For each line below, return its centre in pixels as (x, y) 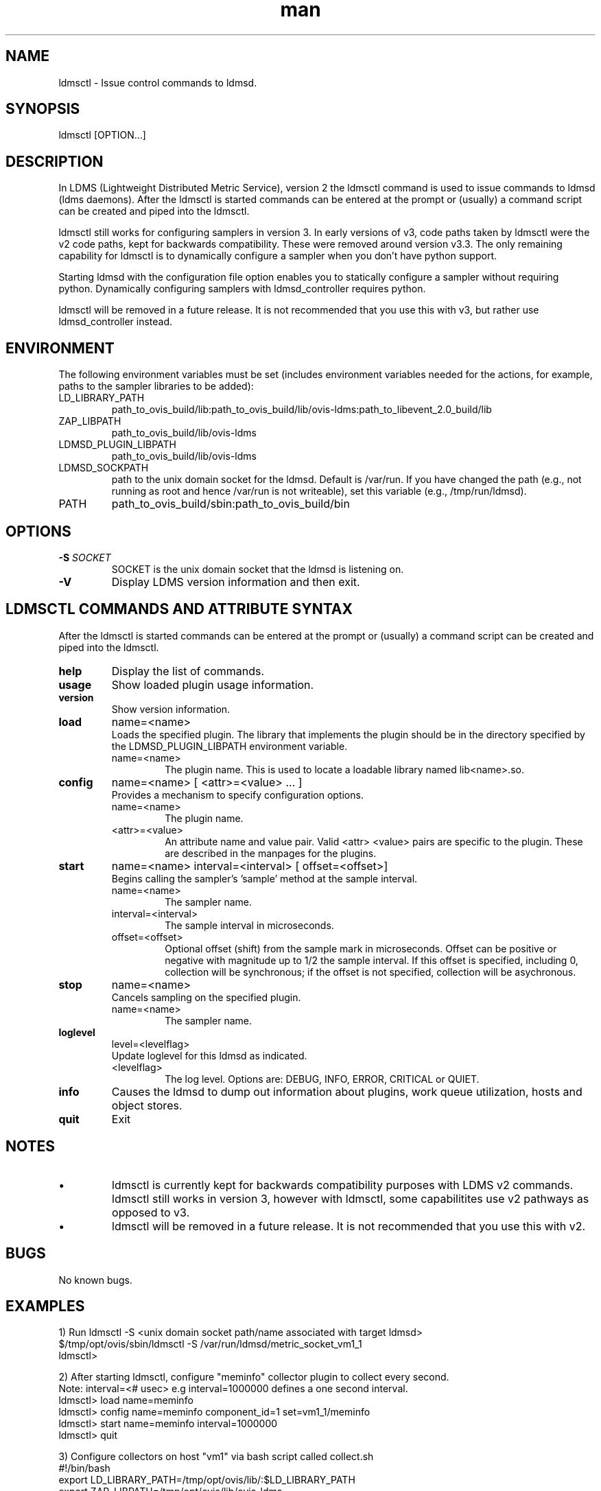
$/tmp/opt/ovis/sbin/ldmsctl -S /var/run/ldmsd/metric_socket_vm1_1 (210, 1344)
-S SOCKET (85, 557)
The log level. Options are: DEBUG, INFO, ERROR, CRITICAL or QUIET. (322, 1079)
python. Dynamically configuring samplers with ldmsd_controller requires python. (242, 289)
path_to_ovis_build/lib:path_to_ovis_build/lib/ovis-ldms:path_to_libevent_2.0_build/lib (302, 410)
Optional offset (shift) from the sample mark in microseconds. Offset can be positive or (361, 948)
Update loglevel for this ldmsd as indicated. (209, 1055)
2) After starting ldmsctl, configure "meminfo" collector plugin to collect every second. (254, 1377)
